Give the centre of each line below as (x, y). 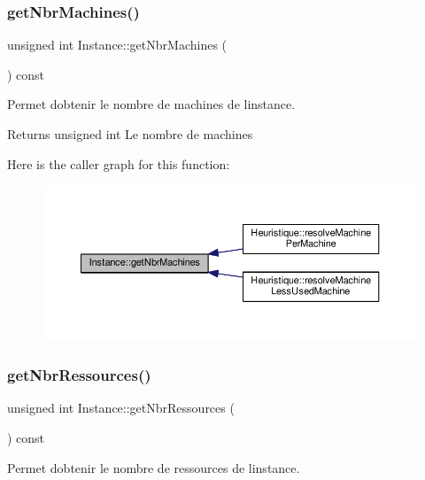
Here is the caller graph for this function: (119, 163)
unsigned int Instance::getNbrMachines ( (117, 45)
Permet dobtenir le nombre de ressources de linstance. (154, 467)
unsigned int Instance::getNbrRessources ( (121, 408)
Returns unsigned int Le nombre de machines (130, 134)
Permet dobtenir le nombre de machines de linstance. (151, 104)
